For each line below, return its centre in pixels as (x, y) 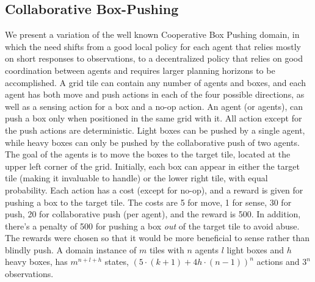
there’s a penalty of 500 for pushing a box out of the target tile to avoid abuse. (152, 226)
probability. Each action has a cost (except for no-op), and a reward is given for (154, 190)
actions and (278, 262)
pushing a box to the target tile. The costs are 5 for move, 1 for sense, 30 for (148, 202)
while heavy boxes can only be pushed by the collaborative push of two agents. (152, 142)
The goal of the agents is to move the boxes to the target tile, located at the (148, 154)
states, (117, 262)
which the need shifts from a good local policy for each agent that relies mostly (153, 46)
